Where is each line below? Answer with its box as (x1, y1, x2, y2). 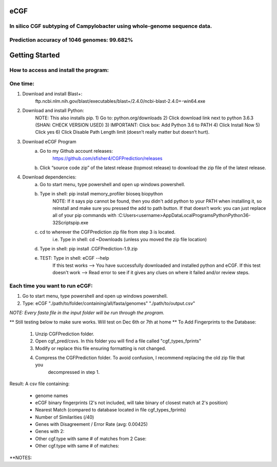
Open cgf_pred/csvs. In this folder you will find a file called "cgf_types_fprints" (35, 338, 202, 344)
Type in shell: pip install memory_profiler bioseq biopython (39, 191, 163, 197)
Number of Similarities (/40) (35, 414, 94, 420)
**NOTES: (9, 454, 32, 460)
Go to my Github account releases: (39, 148, 113, 154)
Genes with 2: (35, 428, 65, 435)
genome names (35, 392, 68, 399)
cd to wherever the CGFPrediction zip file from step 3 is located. (39, 229, 175, 235)
